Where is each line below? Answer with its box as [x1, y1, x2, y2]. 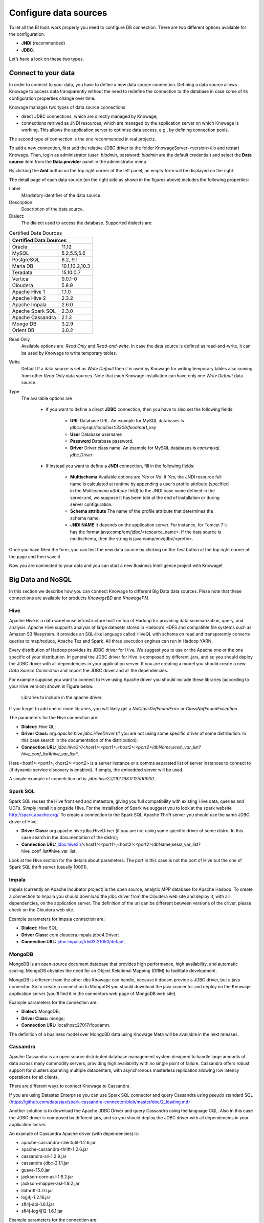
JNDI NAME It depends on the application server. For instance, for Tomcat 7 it [70, 522, 227, 528]
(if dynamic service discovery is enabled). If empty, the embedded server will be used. [9, 767, 184, 772]
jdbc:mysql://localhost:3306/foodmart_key [70, 425, 156, 430]
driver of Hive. [9, 818, 38, 824]
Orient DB [12, 327, 35, 334]
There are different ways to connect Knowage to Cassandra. [9, 1083, 131, 1089]
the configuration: [9, 31, 45, 37]
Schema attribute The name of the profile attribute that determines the [70, 508, 214, 514]
